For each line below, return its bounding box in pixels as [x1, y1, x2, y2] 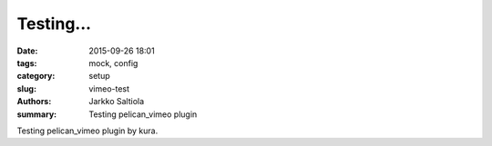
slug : [16, 83, 36, 94]
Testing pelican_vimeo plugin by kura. [16, 125, 159, 136]
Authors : [16, 96, 52, 107]
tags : [16, 57, 37, 68]
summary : [16, 109, 57, 120]
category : [16, 71, 56, 82]
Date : [16, 45, 38, 56]
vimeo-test [88, 83, 130, 94]
